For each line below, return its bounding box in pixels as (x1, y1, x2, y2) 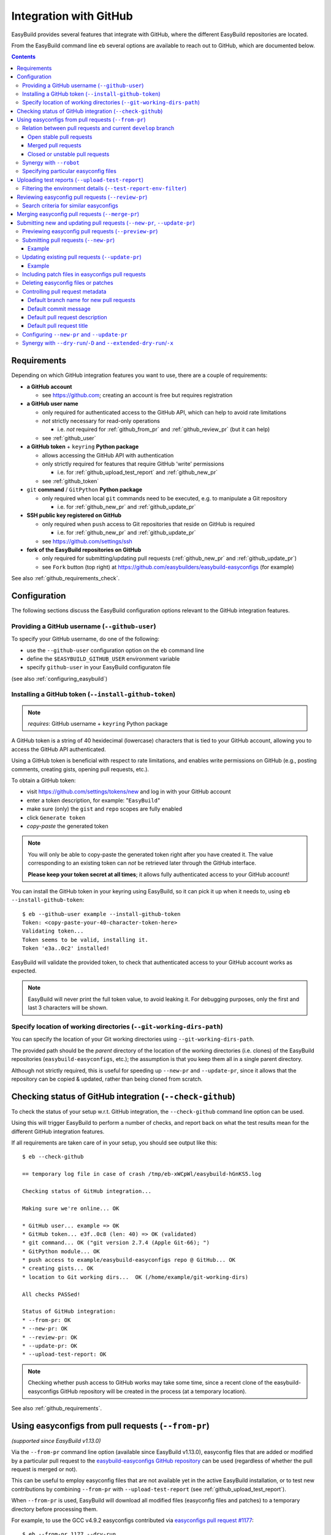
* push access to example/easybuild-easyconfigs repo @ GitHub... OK (22, 1256, 236, 1264)
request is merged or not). (11, 1466, 78, 1473)
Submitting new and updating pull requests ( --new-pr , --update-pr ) (17, 219, 196, 227)
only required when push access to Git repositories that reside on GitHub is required (42, 520, 255, 527)
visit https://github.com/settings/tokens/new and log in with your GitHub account (26, 788, 231, 795)
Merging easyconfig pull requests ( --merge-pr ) (17, 211, 139, 218)
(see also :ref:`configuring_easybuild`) (11, 675, 108, 682)
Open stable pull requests (28, 133, 93, 141)
